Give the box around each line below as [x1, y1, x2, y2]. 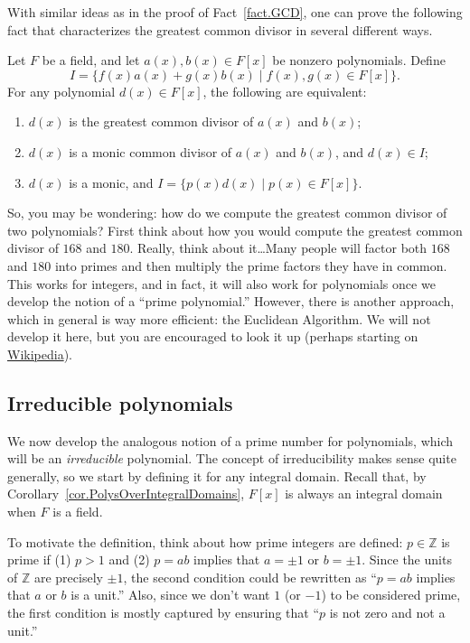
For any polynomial [7, 81, 116, 100]
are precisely [33, 567, 103, 586]
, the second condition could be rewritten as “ [123, 567, 377, 586]
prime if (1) [7, 550, 71, 569]
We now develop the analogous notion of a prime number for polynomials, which [7, 431, 454, 450]
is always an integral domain [285, 484, 443, 503]
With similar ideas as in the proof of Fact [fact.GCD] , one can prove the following [7, 3, 463, 21]
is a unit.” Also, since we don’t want [70, 585, 270, 604]
